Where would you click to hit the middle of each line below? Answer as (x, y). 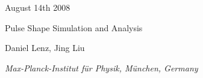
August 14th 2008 (38, 7)
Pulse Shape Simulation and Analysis (74, 27)
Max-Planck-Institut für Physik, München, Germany (101, 67)
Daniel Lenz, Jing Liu (45, 48)
